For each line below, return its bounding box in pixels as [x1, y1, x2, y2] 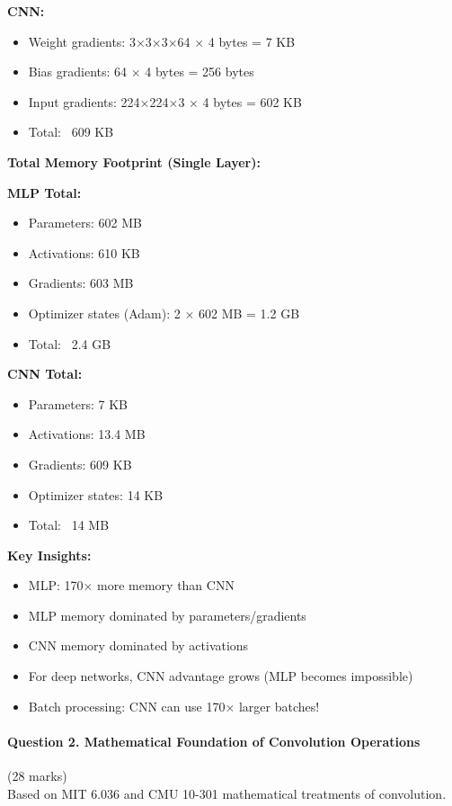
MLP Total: [7, 183, 82, 201]
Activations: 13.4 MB [28, 425, 146, 443]
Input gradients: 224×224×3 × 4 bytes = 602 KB [28, 92, 302, 111]
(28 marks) [7, 766, 67, 785]
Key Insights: [7, 545, 92, 564]
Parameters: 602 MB [28, 213, 142, 232]
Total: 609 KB [28, 122, 114, 141]
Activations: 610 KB [28, 243, 140, 262]
